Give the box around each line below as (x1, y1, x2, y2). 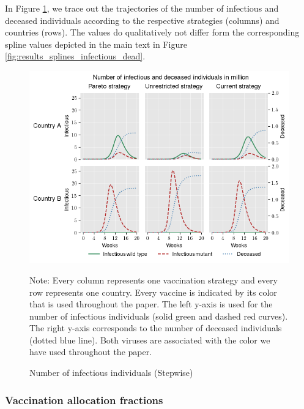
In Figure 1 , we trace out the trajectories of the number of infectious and (5, 2, 279, 14)
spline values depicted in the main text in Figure (5, 37, 187, 50)
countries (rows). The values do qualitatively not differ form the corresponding (5, 26, 300, 39)
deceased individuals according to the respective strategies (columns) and (5, 13, 280, 26)
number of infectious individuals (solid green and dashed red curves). (29, 309, 288, 322)
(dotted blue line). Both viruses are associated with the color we (29, 333, 270, 346)
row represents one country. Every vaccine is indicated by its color (29, 285, 277, 298)
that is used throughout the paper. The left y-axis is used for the (29, 298, 273, 310)
